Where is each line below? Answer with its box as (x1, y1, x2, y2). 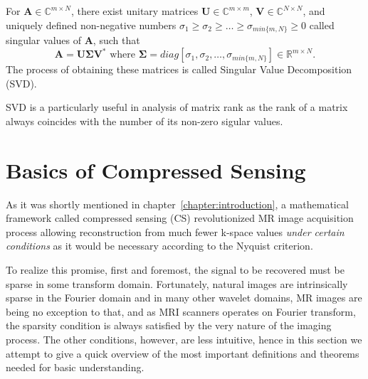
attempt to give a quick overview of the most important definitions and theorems (6, 346, 359, 361)
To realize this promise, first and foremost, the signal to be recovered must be (6, 262, 345, 277)
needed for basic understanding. (6, 360, 144, 375)
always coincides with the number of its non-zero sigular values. (6, 113, 283, 128)
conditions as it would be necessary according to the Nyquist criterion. (6, 238, 313, 253)
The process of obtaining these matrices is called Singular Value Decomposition (6, 62, 352, 77)
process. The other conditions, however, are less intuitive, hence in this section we (6, 331, 362, 346)
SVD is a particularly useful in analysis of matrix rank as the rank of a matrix (6, 100, 348, 114)
